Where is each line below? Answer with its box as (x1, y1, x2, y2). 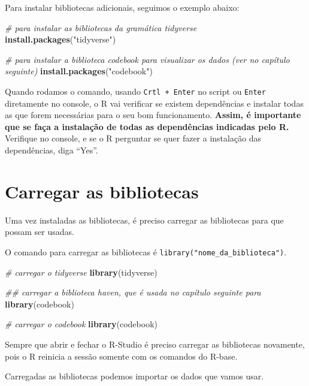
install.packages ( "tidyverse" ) (5, 33, 116, 46)
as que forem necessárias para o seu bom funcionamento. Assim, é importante (5, 108, 301, 121)
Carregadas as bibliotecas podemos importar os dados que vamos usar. (5, 370, 264, 382)
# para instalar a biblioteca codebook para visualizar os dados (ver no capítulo (5, 53, 290, 65)
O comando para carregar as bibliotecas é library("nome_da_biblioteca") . (5, 245, 287, 258)
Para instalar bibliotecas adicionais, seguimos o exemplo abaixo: (5, 1, 240, 13)
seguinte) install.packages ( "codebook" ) (5, 65, 153, 77)
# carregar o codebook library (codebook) (5, 318, 157, 330)
